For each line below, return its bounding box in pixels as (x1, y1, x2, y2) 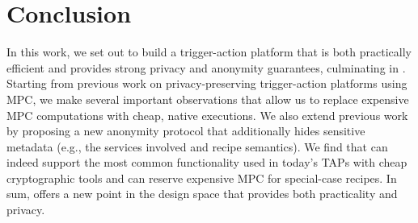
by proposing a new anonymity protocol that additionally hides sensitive (6, 122, 365, 139)
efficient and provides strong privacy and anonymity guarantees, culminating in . (6, 59, 406, 76)
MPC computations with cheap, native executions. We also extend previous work (6, 106, 408, 123)
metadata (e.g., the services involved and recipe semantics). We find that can (6, 138, 388, 155)
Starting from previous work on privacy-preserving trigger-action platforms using (6, 75, 407, 92)
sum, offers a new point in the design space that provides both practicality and (6, 185, 398, 202)
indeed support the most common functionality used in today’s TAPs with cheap (6, 154, 407, 171)
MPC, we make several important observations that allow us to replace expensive (6, 90, 409, 107)
